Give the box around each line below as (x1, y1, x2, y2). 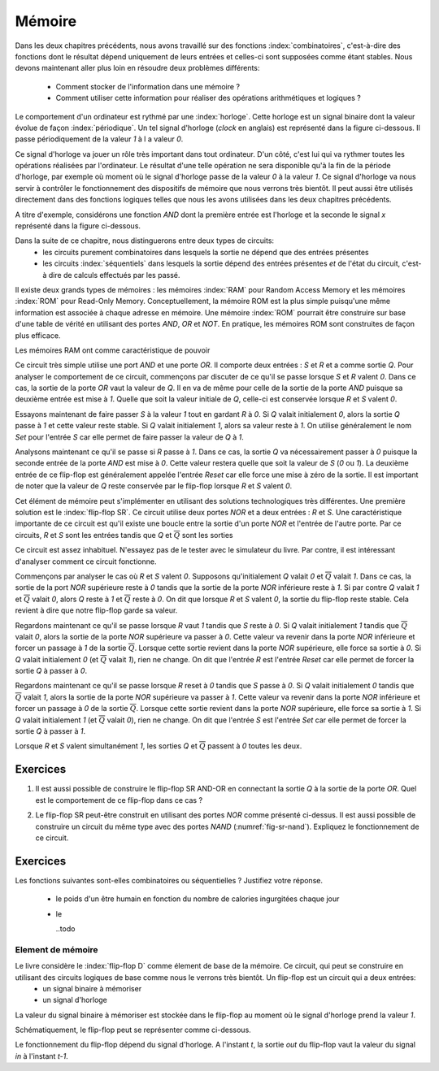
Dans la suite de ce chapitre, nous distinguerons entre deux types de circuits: (15, 236, 275, 245)
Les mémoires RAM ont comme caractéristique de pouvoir (15, 345, 211, 355)
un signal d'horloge (42, 995, 107, 1005)
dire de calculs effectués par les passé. (48, 270, 180, 280)
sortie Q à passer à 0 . (15, 666, 88, 676)
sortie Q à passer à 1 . (15, 726, 86, 736)
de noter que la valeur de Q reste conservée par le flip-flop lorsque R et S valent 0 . (15, 481, 293, 491)
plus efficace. (15, 330, 61, 340)
